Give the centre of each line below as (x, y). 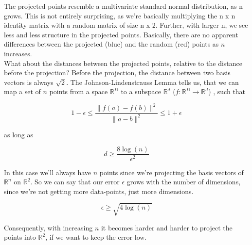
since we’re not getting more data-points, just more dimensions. (99, 191)
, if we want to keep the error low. (96, 237)
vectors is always (29, 82)
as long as (19, 134)
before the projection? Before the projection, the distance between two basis (117, 73)
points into (20, 237)
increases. (18, 53)
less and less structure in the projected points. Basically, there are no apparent (121, 34)
